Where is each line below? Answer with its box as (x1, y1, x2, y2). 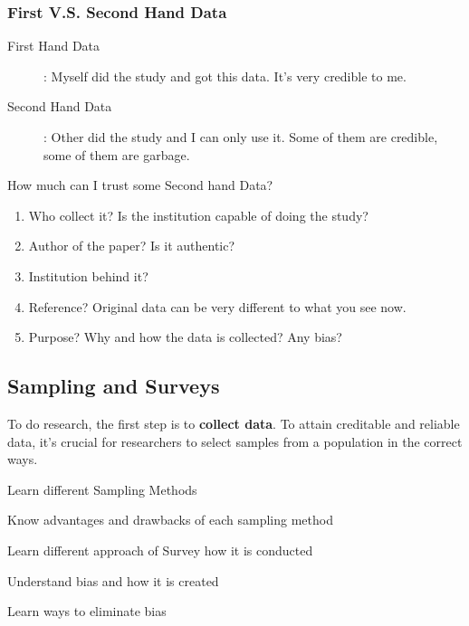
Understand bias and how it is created (7, 571, 219, 590)
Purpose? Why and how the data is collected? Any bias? (28, 327, 342, 346)
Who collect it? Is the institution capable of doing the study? (28, 205, 368, 224)
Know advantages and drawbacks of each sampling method (7, 510, 333, 529)
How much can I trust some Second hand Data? (7, 175, 273, 194)
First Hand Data (7, 36, 100, 55)
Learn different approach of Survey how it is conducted (7, 540, 313, 559)
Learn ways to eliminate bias (7, 602, 167, 621)
